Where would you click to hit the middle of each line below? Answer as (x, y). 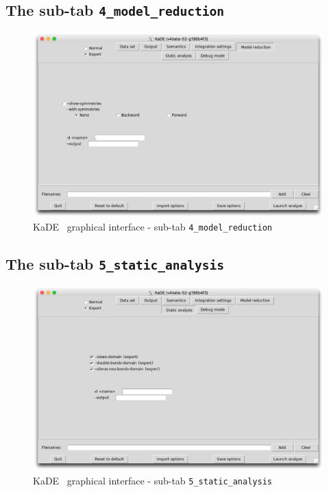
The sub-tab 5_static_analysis (115, 264)
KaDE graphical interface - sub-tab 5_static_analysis (153, 480)
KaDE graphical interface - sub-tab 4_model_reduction (153, 227)
